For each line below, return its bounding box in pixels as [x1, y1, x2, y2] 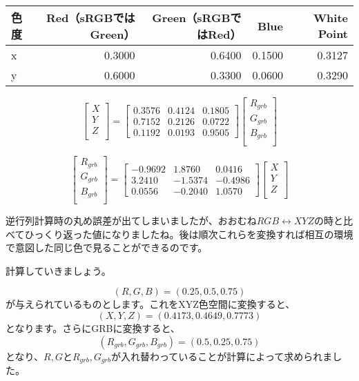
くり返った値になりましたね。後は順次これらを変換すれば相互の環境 [43, 226, 353, 241]
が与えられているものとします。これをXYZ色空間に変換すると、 [6, 297, 295, 311]
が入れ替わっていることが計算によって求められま [111, 349, 333, 363]
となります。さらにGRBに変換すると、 [6, 320, 180, 335]
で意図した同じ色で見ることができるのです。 [6, 240, 208, 255]
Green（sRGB [152, 10, 231, 26]
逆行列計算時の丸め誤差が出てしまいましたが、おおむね [6, 213, 257, 227]
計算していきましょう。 [6, 263, 111, 277]
